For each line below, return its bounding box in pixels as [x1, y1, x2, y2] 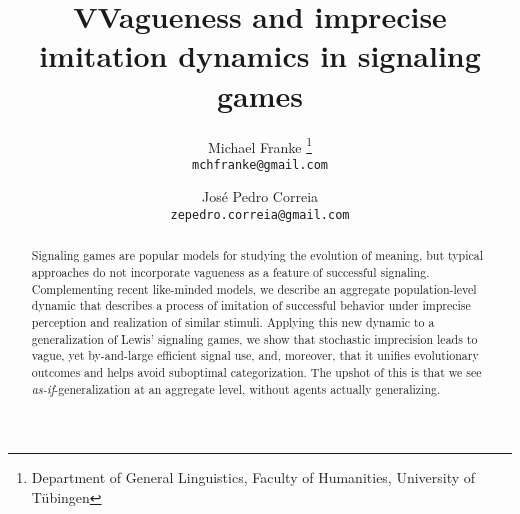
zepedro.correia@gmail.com [170, 208, 350, 222]
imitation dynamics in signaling [39, 35, 481, 76]
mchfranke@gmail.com [191, 157, 329, 172]
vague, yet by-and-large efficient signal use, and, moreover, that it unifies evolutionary [31, 347, 479, 364]
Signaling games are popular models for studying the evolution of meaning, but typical [31, 247, 483, 264]
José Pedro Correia [201, 186, 319, 207]
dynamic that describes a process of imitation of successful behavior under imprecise [31, 297, 471, 314]
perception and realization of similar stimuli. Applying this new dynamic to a [31, 314, 435, 331]
